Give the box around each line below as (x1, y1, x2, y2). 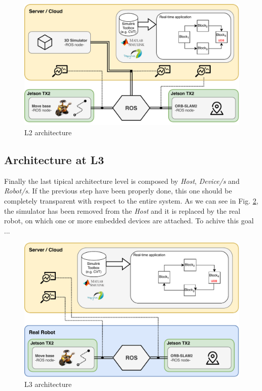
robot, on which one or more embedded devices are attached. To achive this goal (4, 215, 254, 226)
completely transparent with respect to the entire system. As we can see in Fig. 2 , (4, 195, 258, 206)
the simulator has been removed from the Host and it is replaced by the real (4, 205, 241, 216)
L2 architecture (24, 127, 72, 137)
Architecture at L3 (4, 151, 104, 167)
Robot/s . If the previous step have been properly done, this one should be (4, 185, 232, 196)
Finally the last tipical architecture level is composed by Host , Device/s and (4, 175, 240, 186)
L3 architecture (24, 379, 72, 389)
